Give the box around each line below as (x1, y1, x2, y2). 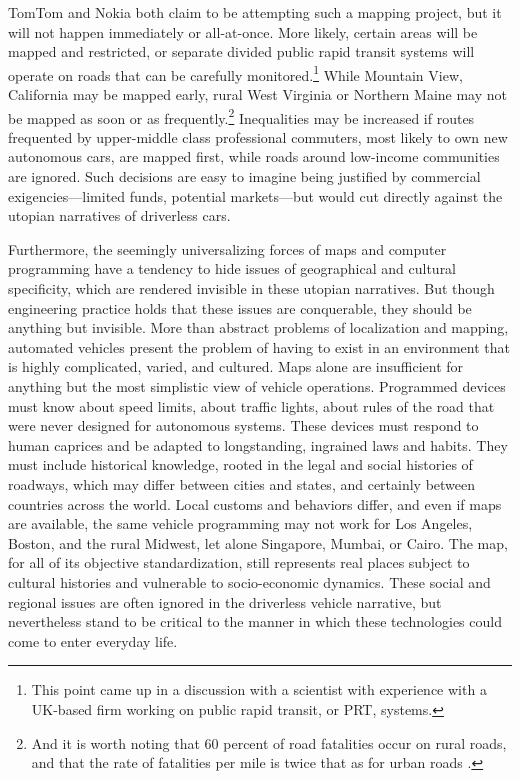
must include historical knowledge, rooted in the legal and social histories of (8, 454, 473, 475)
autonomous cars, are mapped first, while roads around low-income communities (8, 146, 500, 167)
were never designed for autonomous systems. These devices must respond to (8, 415, 479, 436)
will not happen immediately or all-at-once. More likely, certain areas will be (8, 21, 478, 42)
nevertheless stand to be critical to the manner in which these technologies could (8, 611, 502, 632)
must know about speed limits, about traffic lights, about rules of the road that (8, 395, 495, 416)
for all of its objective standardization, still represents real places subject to (8, 552, 470, 573)
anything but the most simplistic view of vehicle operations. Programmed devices (8, 376, 506, 396)
